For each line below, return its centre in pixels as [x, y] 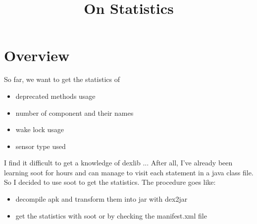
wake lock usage [40, 129]
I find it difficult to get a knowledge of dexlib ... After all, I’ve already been [118, 163]
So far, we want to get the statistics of [62, 79]
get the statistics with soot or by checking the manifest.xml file [111, 215]
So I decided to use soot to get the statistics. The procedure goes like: [110, 182]
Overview [37, 55]
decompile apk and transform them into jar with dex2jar [102, 199]
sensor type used [41, 146]
